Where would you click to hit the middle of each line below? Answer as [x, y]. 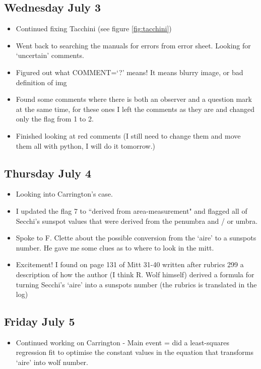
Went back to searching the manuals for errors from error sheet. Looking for [133, 45]
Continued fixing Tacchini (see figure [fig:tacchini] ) [94, 28]
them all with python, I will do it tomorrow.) [86, 145]
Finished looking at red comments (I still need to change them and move [128, 135]
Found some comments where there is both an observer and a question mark [134, 99]
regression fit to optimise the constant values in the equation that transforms [135, 352]
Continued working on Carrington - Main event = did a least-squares [122, 342]
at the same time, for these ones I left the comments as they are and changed [135, 109]
